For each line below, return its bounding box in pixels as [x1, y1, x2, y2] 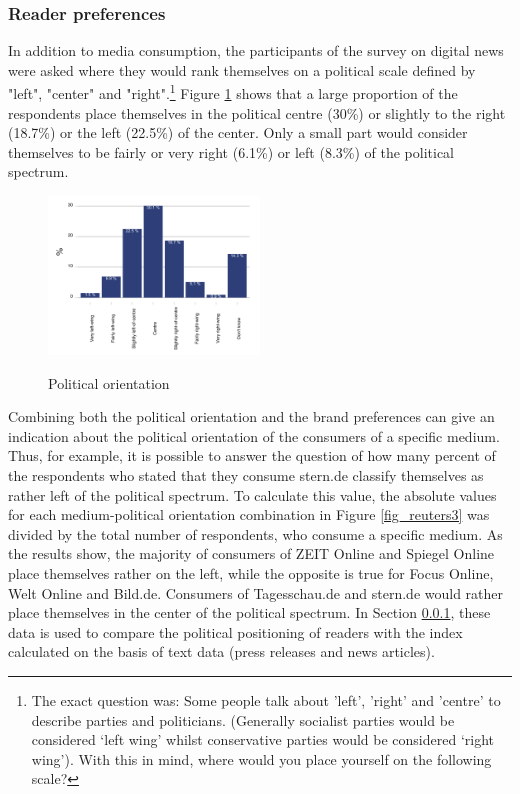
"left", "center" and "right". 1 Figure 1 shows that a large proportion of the [8, 80, 458, 104]
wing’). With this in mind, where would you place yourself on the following [31, 748, 492, 769]
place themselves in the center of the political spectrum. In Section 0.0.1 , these [8, 602, 491, 623]
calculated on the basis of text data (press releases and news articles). [8, 641, 435, 662]
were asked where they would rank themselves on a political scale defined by [8, 59, 476, 80]
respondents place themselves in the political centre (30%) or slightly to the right [8, 102, 506, 123]
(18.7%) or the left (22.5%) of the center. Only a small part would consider [8, 122, 468, 143]
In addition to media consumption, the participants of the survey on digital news [8, 40, 504, 61]
